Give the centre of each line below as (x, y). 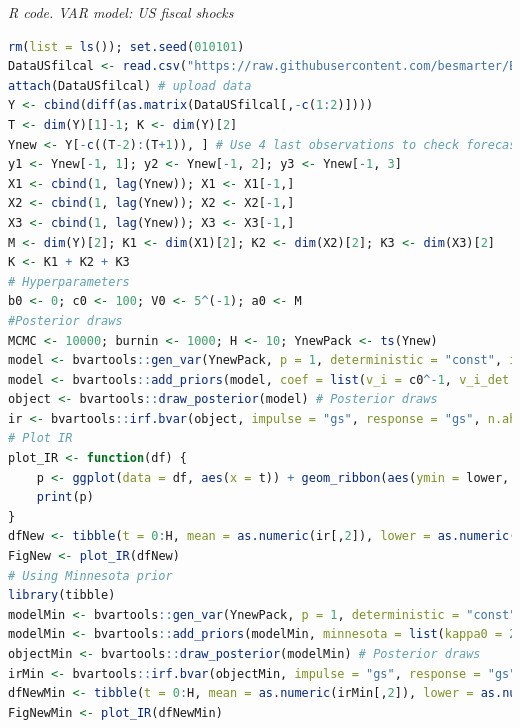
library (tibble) (62, 595)
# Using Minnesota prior (90, 575)
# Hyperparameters (69, 281)
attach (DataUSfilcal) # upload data (130, 85)
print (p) (65, 497)
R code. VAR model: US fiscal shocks (121, 12)
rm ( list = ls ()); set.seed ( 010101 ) (126, 46)
